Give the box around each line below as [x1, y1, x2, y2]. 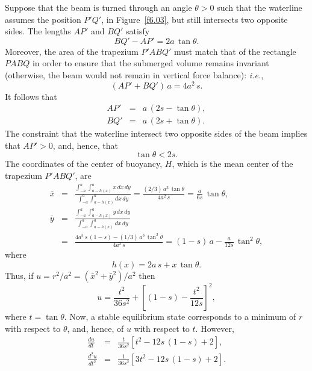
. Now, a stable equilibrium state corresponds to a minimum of [64, 310, 296, 323]
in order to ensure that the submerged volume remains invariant [32, 57, 269, 69]
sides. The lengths [5, 25, 71, 37]
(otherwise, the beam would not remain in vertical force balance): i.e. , [5, 68, 264, 81]
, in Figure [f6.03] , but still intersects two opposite [101, 13, 288, 25]
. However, [195, 322, 234, 334]
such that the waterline [217, 1, 302, 13]
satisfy [126, 25, 150, 37]
